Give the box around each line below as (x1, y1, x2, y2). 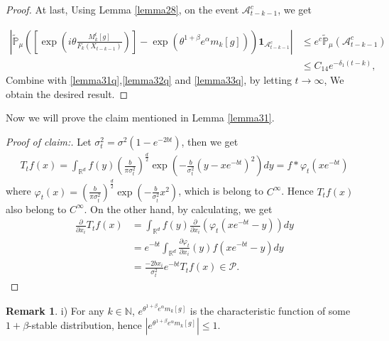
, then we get (181, 134, 239, 148)
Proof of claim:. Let (6, 134, 92, 148)
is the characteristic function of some (190, 303, 351, 318)
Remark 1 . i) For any (6, 303, 104, 318)
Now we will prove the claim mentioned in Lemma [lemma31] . (6, 110, 275, 125)
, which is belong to (178, 183, 263, 198)
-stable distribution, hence (28, 318, 142, 332)
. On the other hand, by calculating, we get (84, 201, 273, 216)
